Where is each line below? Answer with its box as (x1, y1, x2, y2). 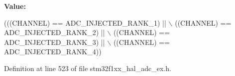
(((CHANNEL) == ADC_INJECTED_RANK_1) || (4, 17, 166, 28)
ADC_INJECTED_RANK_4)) (4, 46, 102, 57)
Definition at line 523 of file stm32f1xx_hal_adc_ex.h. (4, 63, 171, 73)
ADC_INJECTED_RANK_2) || (4, 27, 105, 38)
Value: (4, 1, 26, 11)
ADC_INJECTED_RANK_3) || (4, 37, 105, 47)
